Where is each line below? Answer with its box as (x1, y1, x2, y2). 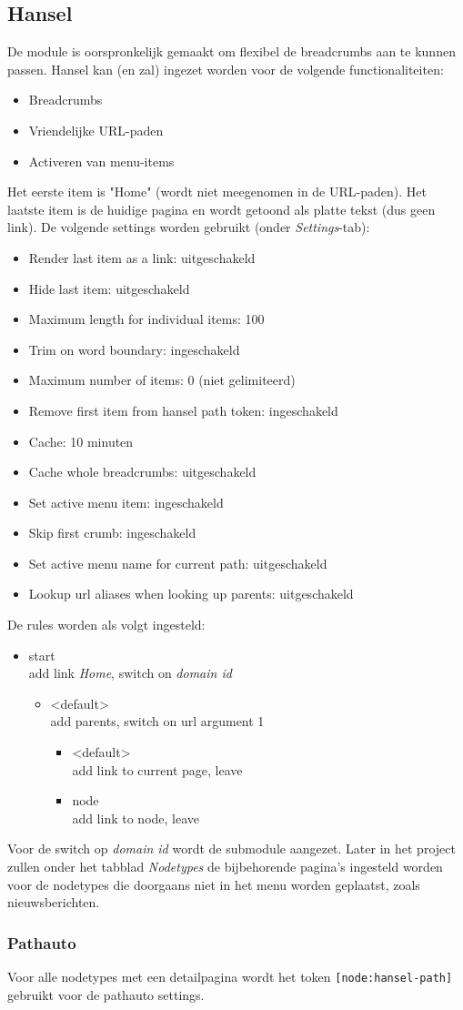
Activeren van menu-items (28, 151, 175, 170)
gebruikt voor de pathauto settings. (7, 985, 205, 1004)
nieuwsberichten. (7, 893, 100, 912)
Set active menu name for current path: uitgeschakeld (28, 553, 327, 572)
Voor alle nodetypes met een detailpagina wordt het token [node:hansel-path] (7, 967, 453, 986)
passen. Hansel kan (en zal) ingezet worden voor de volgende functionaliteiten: (7, 59, 444, 78)
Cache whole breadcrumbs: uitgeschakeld (28, 462, 257, 481)
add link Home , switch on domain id (28, 663, 232, 682)
